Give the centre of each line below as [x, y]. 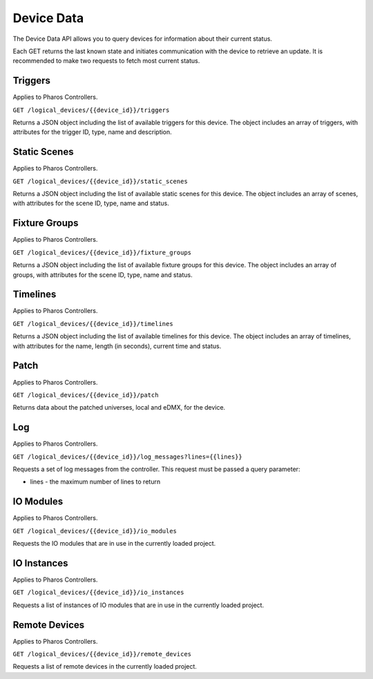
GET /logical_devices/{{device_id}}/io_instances [98, 593]
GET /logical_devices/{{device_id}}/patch [86, 395]
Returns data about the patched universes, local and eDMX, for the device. [119, 408]
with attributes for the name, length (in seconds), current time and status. [117, 346]
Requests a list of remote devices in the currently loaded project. [105, 667]
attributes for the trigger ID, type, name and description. [92, 132]
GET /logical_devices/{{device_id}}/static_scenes [100, 181]
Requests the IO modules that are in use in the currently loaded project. [114, 544]
